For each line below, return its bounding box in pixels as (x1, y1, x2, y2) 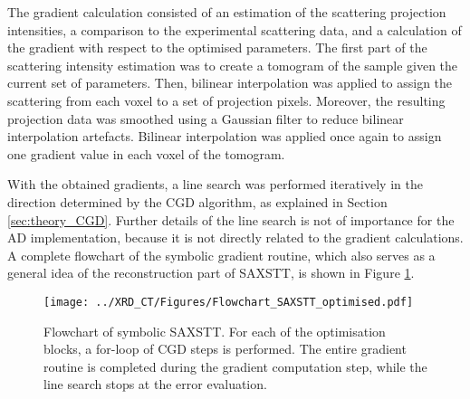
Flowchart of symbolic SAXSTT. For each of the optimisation (43, 321, 386, 340)
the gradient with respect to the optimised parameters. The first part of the (7, 38, 427, 57)
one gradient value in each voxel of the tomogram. (7, 144, 285, 163)
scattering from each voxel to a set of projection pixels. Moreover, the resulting (7, 90, 446, 109)
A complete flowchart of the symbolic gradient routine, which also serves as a (7, 245, 436, 264)
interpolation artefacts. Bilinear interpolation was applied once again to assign (7, 127, 442, 146)
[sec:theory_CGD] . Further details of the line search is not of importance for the (7, 210, 455, 229)
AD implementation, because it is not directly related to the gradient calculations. (7, 228, 464, 247)
